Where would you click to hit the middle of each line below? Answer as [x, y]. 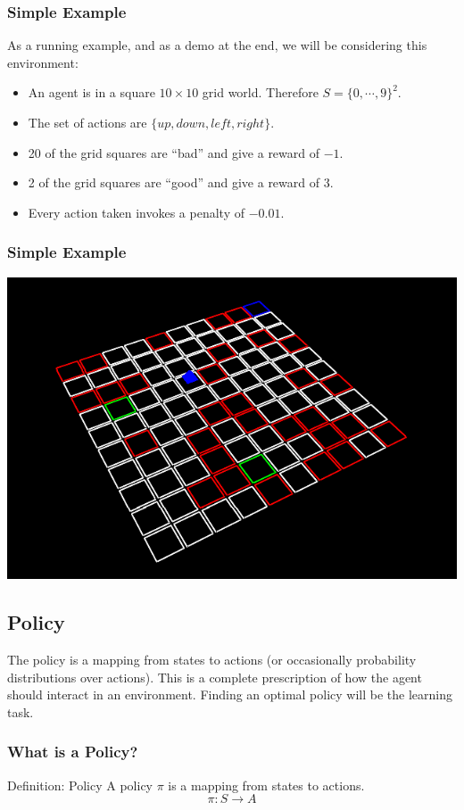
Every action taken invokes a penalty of [136, 212]
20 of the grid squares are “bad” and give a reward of [174, 152]
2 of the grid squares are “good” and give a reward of [174, 182]
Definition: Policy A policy [80, 785]
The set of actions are [87, 122]
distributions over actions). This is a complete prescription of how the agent [215, 677]
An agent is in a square [91, 92]
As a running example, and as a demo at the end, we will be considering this [217, 45]
